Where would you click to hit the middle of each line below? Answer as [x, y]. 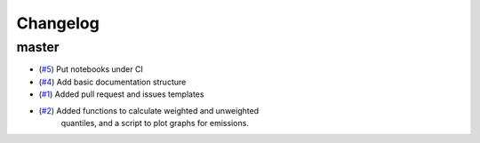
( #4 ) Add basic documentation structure [112, 82]
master [38, 47]
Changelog [58, 23]
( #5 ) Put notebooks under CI [91, 69]
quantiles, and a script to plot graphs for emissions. [155, 123]
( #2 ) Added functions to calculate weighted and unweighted [149, 110]
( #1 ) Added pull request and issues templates [121, 94]
